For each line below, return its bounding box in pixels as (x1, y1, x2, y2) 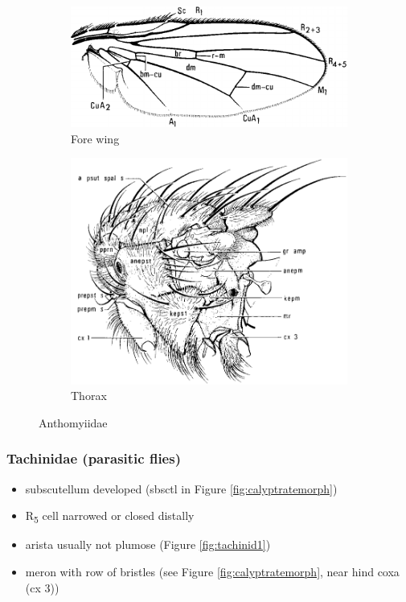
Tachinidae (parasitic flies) (6, 448, 181, 468)
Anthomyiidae (39, 414, 108, 431)
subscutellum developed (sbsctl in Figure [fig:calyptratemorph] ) (25, 480, 338, 497)
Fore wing (71, 130, 120, 146)
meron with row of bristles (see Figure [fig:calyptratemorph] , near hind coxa (25, 563, 400, 580)
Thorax (71, 387, 107, 404)
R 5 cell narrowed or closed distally (25, 507, 195, 526)
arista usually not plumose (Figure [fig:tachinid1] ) (25, 536, 271, 553)
